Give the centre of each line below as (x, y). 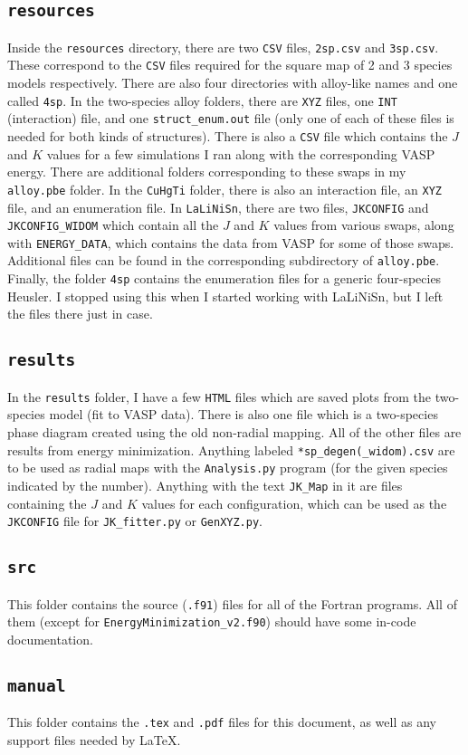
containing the (47, 503)
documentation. (50, 639)
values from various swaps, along (364, 225)
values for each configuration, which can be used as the (294, 503)
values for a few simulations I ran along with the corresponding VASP (241, 153)
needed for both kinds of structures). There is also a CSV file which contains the (228, 136)
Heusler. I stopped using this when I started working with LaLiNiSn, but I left (225, 296)
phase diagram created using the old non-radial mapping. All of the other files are (234, 432)
